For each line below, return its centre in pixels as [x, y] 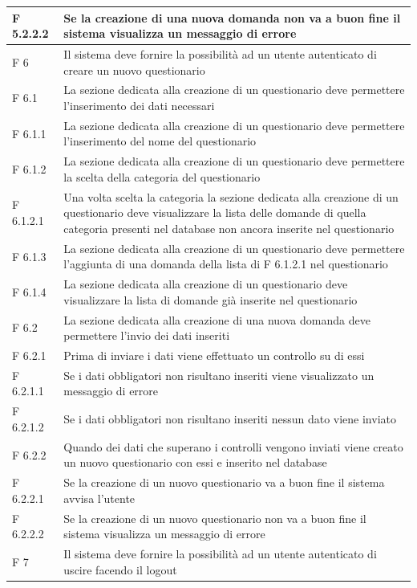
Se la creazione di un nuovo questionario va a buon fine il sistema [224, 482]
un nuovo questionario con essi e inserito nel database [195, 462]
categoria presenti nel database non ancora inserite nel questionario [229, 228]
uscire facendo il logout [120, 569]
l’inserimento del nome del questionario [160, 141]
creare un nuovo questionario [134, 69]
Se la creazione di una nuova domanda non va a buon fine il [232, 17]
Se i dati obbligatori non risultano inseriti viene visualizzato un [219, 375]
